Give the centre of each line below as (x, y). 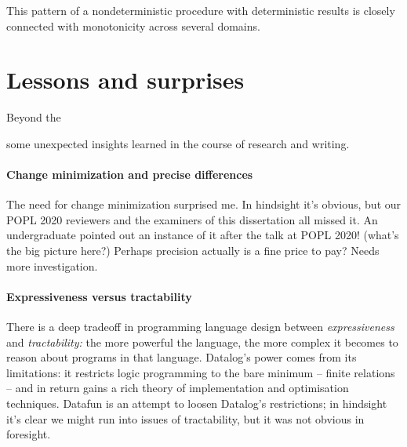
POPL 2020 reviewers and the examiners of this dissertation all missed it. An (192, 219)
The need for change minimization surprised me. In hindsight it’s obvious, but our (204, 204)
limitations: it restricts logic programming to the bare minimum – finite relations (201, 372)
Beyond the (34, 117)
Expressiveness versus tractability (99, 296)
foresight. (29, 434)
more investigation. (52, 265)
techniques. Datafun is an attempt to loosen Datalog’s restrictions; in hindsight (197, 403)
